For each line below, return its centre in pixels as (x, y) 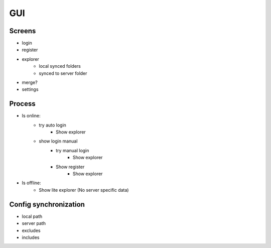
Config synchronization (47, 204)
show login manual (58, 141)
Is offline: (31, 183)
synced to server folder (63, 73)
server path (34, 223)
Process (22, 104)
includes (31, 237)
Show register (70, 167)
